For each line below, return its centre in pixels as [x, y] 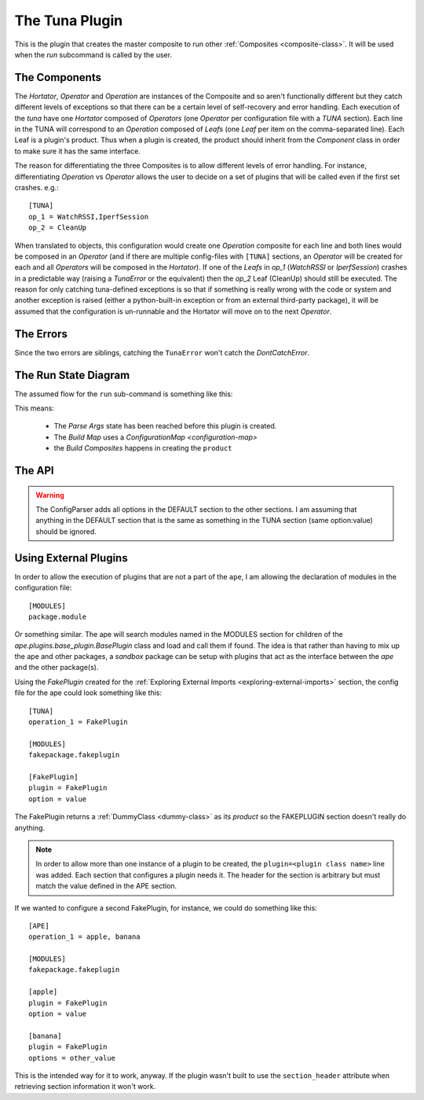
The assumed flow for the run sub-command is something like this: [124, 394]
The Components [58, 77]
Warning [50, 495]
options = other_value [72, 1058]
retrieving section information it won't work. [85, 1087]
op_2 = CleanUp [58, 228]
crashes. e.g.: [37, 187]
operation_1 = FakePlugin [79, 722]
